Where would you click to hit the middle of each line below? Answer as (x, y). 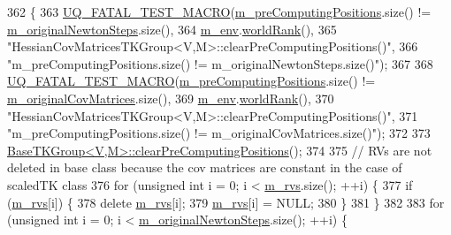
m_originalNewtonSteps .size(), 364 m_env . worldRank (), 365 (172, 29)
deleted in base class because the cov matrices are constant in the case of (205, 167)
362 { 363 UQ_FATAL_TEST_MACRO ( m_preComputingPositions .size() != (219, 11)
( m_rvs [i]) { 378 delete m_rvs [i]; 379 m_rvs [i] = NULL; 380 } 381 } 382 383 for (226, 202)
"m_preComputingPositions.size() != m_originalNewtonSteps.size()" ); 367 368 (220, 63)
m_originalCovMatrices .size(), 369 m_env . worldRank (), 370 (171, 98)
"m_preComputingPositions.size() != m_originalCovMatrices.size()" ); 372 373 (219, 133)
